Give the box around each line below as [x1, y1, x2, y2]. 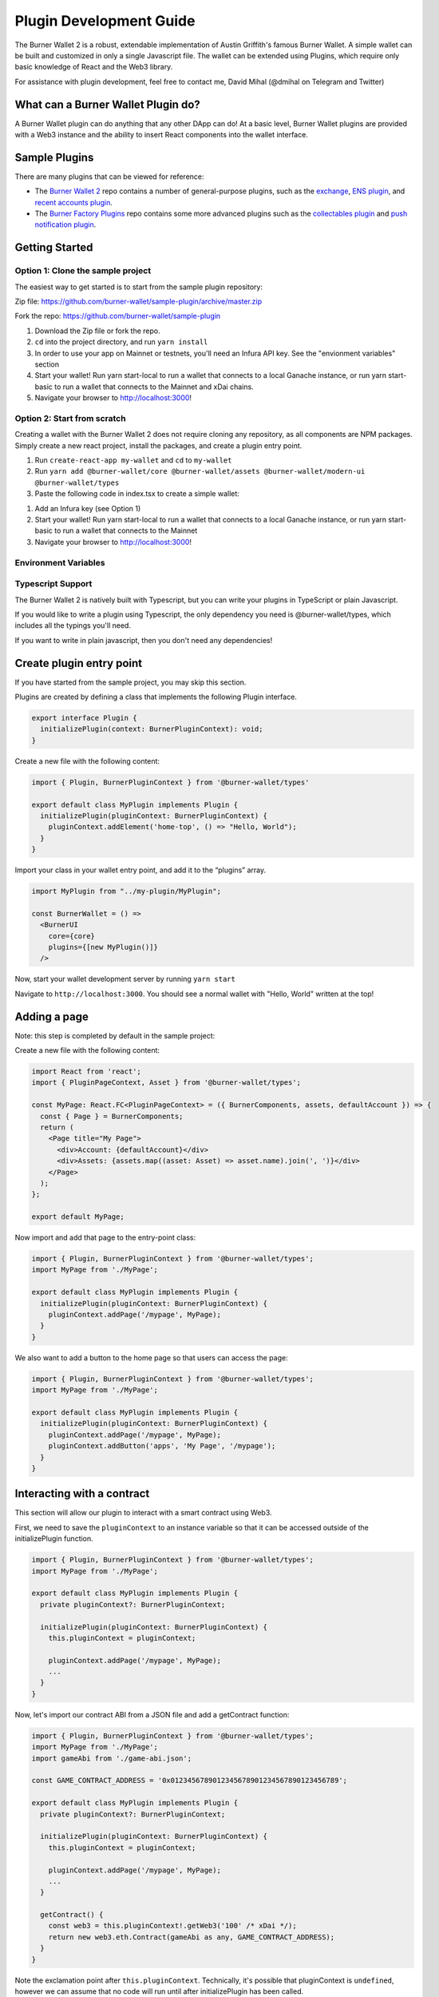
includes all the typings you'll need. [14, 621, 132, 630]
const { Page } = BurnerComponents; [40, 1111, 184, 1121]
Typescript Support [14, 578, 93, 590]
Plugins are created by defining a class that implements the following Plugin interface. [14, 692, 297, 701]
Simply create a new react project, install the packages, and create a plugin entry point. [14, 440, 303, 451]
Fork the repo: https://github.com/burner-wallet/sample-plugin [14, 312, 221, 321]
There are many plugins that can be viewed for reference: [14, 172, 204, 181]
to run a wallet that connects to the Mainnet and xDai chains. [54, 382, 255, 391]
